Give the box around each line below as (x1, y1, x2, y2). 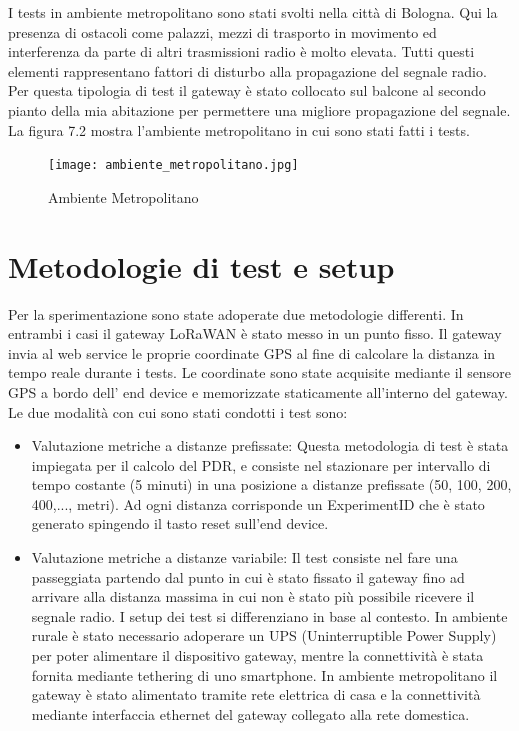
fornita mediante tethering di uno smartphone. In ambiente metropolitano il (31, 664, 498, 685)
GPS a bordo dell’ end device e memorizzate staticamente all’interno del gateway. (8, 381, 508, 402)
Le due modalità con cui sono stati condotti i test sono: (8, 401, 348, 422)
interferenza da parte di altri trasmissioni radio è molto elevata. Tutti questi (8, 41, 475, 62)
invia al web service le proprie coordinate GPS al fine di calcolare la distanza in (8, 342, 496, 363)
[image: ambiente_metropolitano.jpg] (48, 158, 299, 173)
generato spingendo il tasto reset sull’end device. (31, 513, 329, 534)
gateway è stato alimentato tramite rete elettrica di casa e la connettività (31, 684, 481, 705)
